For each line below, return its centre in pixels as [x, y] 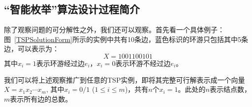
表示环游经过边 [60, 63]
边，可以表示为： [31, 49]
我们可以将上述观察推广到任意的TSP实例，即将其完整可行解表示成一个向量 [125, 79]
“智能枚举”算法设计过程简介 [72, 9]
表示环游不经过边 [143, 63]
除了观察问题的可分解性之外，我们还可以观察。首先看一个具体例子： [114, 30]
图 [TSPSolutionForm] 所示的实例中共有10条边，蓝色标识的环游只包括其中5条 [126, 39]
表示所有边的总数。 [41, 98]
